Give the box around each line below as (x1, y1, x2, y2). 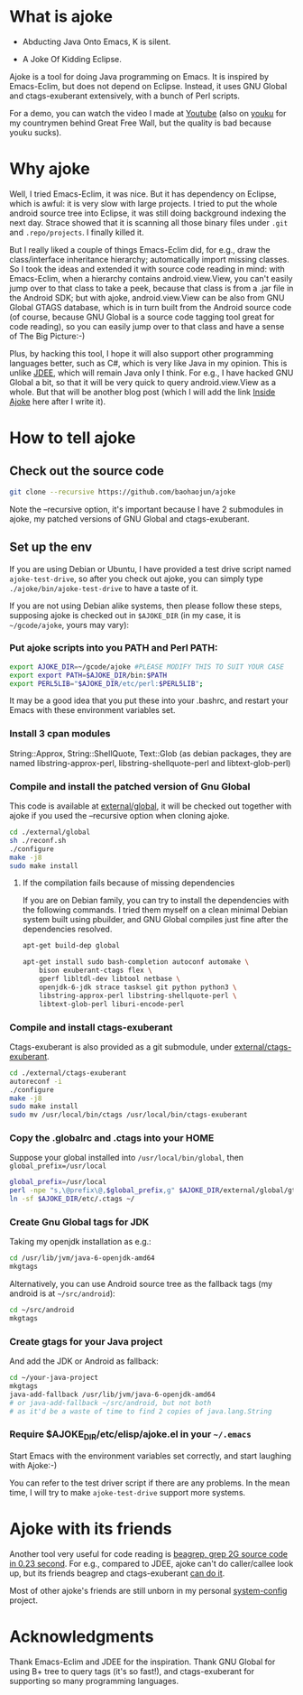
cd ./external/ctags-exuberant (9, 1068, 127, 1078)
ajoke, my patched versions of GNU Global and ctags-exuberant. (9, 513, 250, 524)
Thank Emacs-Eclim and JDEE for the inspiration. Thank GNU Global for (9, 1656, 276, 1667)
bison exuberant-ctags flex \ (39, 966, 152, 976)
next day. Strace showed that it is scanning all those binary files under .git (9, 217, 289, 227)
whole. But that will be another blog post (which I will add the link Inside (9, 386, 276, 397)
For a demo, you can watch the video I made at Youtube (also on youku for (9, 107, 287, 118)
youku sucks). (9, 126, 62, 137)
